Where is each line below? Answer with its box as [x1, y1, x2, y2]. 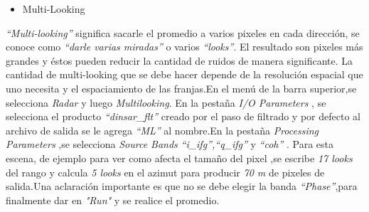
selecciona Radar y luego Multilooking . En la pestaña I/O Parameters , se [6, 95, 326, 110]
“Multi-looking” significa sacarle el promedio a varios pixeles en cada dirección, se [6, 25, 360, 40]
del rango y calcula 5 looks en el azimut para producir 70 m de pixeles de [6, 164, 325, 179]
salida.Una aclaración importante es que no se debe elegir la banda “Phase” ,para [6, 179, 358, 194]
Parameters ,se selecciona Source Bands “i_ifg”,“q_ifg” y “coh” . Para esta [6, 137, 334, 152]
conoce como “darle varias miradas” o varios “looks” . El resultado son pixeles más [6, 39, 363, 54]
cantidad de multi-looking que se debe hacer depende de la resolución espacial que [6, 67, 363, 82]
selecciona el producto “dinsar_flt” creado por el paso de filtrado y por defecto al [6, 109, 360, 124]
